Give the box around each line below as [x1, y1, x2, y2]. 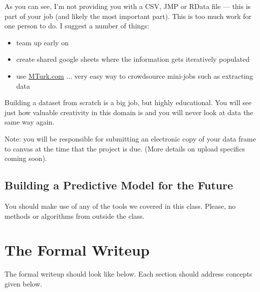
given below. [4, 278, 42, 289]
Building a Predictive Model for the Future [4, 177, 233, 193]
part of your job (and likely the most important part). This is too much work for [4, 10, 252, 21]
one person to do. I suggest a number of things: [4, 20, 149, 31]
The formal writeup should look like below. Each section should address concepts [4, 269, 253, 279]
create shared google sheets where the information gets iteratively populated [16, 54, 250, 64]
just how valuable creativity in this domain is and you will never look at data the [4, 107, 254, 117]
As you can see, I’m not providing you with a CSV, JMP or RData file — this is [4, 1, 251, 11]
